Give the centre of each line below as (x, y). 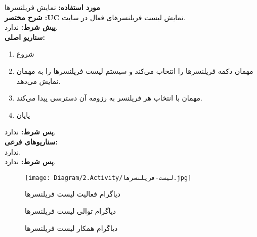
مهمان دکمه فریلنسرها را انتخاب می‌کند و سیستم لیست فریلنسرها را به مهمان (135, 70)
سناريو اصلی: (25, 37)
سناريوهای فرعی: (31, 141)
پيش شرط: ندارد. (31, 27)
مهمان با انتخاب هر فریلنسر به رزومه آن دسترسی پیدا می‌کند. (110, 98)
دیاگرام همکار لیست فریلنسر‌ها (71, 228)
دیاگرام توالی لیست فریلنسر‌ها (71, 210)
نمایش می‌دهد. (38, 81)
